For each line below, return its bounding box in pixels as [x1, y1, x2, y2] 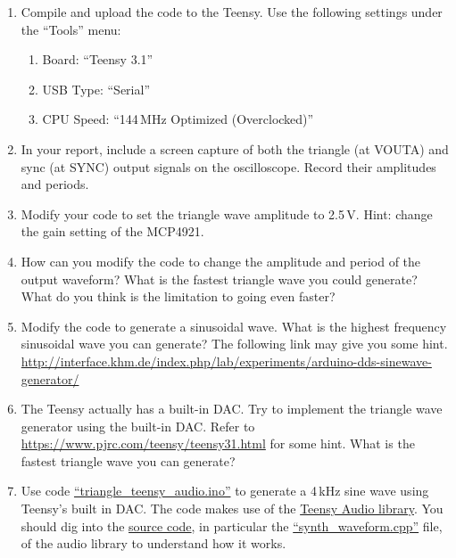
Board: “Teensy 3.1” [42, 50, 153, 69]
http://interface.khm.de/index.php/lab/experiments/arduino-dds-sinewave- [21, 351, 432, 370]
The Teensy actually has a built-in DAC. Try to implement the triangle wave [21, 399, 443, 418]
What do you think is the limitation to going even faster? [21, 287, 336, 306]
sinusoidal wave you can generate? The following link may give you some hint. [21, 334, 448, 353]
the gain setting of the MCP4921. [21, 222, 204, 241]
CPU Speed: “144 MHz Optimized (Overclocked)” [42, 110, 314, 128]
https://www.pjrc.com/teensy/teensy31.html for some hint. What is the [21, 434, 415, 453]
